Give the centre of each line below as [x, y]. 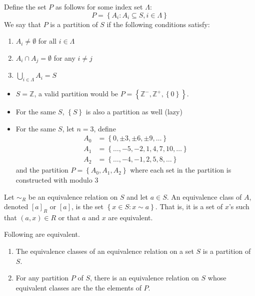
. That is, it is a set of [189, 206]
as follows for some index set [99, 7]
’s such [239, 206]
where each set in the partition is [181, 170]
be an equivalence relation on [73, 196]
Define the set [25, 7]
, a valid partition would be [76, 94]
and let [137, 196]
